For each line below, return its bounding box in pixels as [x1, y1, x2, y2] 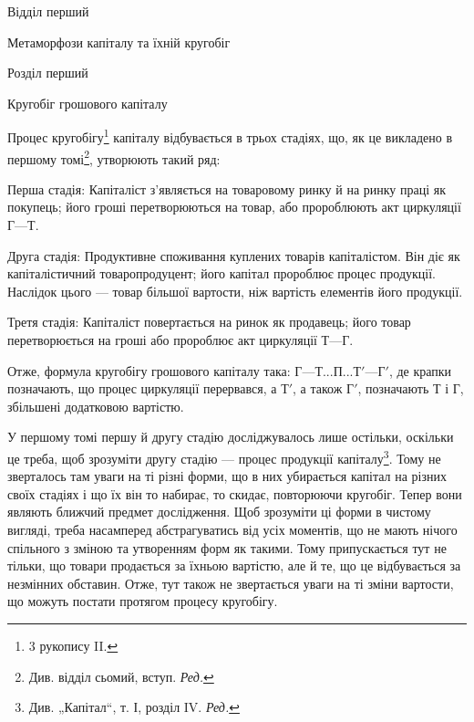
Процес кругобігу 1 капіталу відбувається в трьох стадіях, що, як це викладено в [7, 125, 453, 147]
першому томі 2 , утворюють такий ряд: [7, 146, 221, 168]
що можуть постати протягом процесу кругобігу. [7, 591, 278, 611]
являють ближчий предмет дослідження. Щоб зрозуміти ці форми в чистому [7, 502, 431, 521]
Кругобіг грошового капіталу [7, 93, 168, 112]
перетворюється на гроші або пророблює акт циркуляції [7, 330, 317, 350]
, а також [293, 379, 343, 398]
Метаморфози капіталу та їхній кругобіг [7, 32, 231, 51]
